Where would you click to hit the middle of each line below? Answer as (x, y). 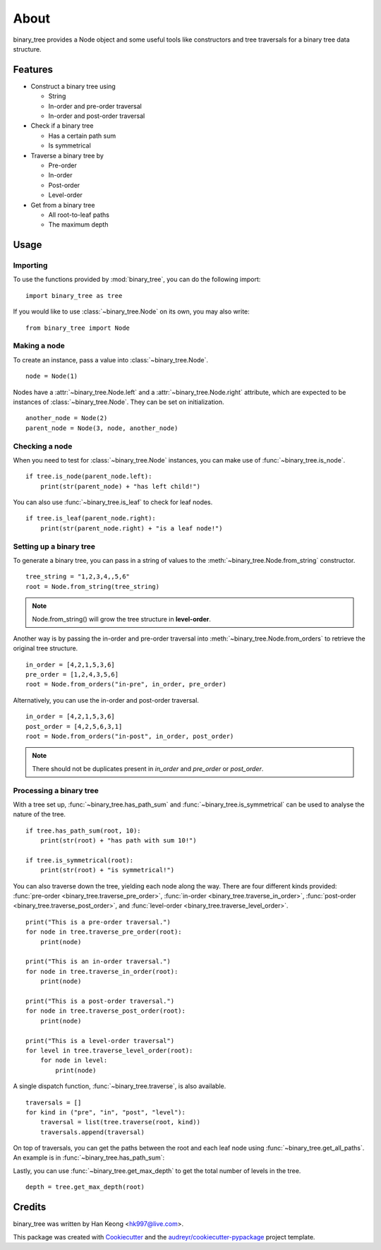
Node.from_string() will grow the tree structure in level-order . (122, 619)
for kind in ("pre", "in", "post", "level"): (106, 1112)
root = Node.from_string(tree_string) (93, 587)
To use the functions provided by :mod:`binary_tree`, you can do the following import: (137, 280)
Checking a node (43, 446)
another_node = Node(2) (67, 418)
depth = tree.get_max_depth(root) (85, 1187)
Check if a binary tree (62, 126)
